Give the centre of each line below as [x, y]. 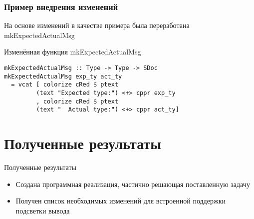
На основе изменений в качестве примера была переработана [97, 25]
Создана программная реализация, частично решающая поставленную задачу [133, 184]
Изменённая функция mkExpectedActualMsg [73, 52]
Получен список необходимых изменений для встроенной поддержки [121, 201]
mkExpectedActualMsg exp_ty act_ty [63, 76]
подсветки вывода [43, 210]
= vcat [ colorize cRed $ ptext [65, 85]
